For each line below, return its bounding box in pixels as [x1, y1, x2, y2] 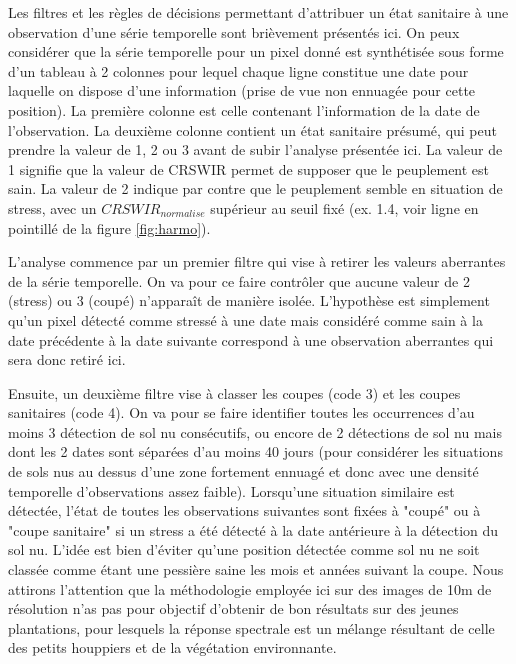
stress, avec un [8, 197, 97, 218]
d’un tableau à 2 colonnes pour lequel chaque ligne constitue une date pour [8, 60, 469, 81]
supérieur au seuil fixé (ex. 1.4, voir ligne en [210, 197, 479, 218]
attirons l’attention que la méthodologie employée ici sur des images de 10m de [8, 578, 492, 599]
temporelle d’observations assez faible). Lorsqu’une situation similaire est [8, 480, 455, 501]
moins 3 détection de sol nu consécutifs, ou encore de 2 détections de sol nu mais [8, 421, 503, 442]
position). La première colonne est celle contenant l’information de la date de [8, 99, 480, 120]
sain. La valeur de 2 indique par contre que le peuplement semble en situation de [8, 178, 503, 199]
